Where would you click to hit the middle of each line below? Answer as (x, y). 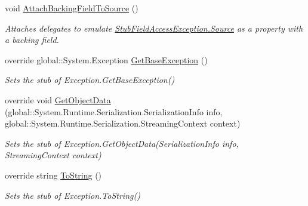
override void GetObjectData (58, 99)
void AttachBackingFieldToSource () (72, 8)
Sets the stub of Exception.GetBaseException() (90, 80)
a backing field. (32, 40)
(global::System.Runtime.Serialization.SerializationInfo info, (114, 111)
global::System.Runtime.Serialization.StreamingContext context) (123, 123)
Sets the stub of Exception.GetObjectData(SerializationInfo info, (122, 143)
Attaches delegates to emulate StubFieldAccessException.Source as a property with (154, 28)
